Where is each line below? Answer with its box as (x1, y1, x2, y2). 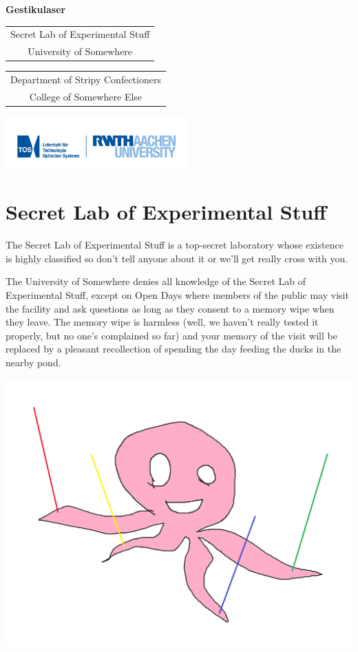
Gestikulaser (6, 2, 66, 16)
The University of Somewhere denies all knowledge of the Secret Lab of (6, 274, 306, 288)
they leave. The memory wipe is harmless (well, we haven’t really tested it (6, 315, 319, 329)
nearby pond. (6, 355, 61, 370)
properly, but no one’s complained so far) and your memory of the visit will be (6, 328, 337, 342)
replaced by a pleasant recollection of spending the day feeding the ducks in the (6, 341, 341, 356)
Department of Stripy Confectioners (10, 72, 161, 87)
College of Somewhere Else (29, 89, 143, 103)
